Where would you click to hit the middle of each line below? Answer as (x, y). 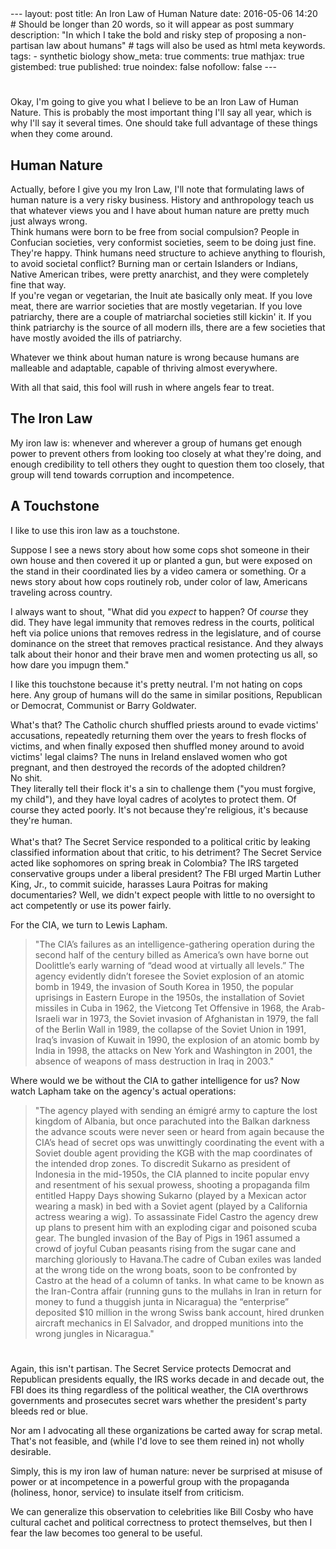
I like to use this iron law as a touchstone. (95, 530)
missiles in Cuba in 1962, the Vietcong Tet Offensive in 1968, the (167, 1008)
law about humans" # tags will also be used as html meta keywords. (186, 45)
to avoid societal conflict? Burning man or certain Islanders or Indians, (154, 263)
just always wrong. (49, 221)
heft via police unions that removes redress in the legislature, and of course (166, 633)
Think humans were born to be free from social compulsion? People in (155, 231)
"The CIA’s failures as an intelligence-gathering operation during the (174, 944)
